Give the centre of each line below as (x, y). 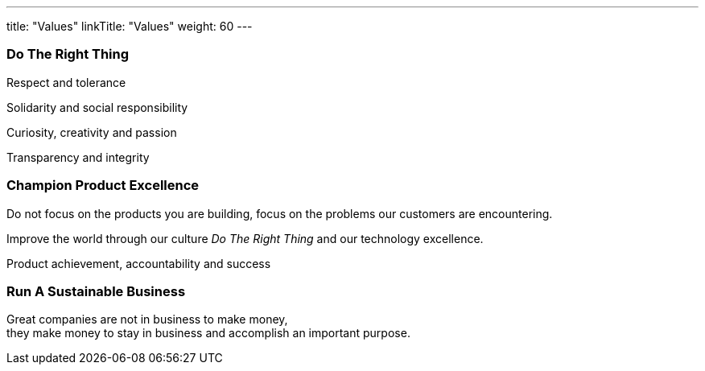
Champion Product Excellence (103, 185)
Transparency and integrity (78, 157)
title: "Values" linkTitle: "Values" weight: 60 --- (130, 26)
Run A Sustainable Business (96, 291)
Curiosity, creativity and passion (92, 132)
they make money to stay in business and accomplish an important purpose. (208, 333)
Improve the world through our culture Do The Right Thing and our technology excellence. (245, 238)
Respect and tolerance (66, 82)
